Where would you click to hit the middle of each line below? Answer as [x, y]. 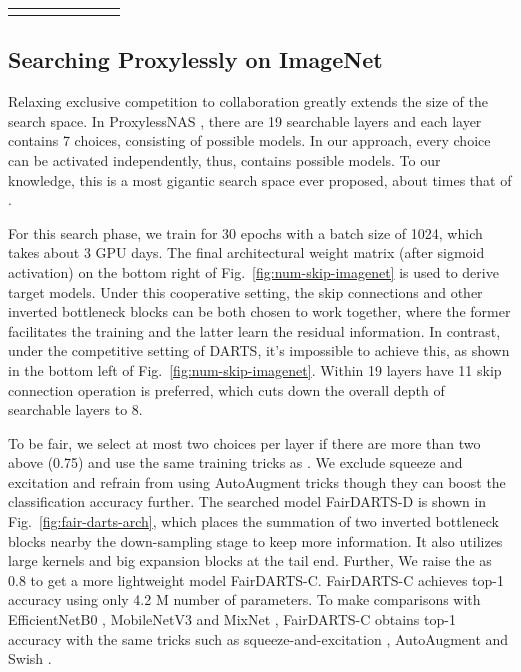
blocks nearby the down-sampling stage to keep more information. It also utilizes [255, 540]
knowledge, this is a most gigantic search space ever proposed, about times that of [260, 179]
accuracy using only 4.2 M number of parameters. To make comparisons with [244, 599]
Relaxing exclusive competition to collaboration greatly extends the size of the [248, 101]
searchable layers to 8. [75, 409]
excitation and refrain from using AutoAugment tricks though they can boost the [257, 481]
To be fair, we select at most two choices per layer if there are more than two [244, 442]
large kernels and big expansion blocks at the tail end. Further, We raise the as [250, 560]
